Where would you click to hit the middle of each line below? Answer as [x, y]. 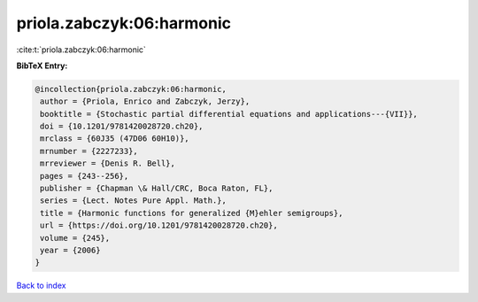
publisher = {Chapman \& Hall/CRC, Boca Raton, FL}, [157, 189]
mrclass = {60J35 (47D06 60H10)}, [115, 139]
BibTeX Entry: [42, 66]
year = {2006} [70, 250]
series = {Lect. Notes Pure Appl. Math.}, [134, 201]
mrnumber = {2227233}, [89, 151]
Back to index [41, 286]
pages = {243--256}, [85, 176]
